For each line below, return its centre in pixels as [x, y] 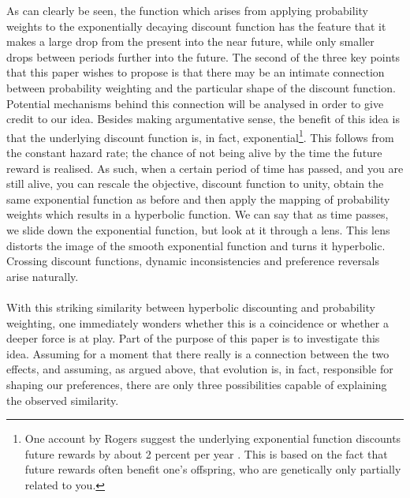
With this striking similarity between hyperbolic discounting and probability [191, 307]
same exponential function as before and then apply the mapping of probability [198, 198]
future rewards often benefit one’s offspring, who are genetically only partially [213, 469]
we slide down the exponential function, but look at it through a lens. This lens [198, 229]
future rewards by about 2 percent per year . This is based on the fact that [206, 453]
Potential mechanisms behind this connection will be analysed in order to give [195, 103]
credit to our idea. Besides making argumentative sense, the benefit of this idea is [203, 119]
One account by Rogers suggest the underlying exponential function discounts [213, 438]
